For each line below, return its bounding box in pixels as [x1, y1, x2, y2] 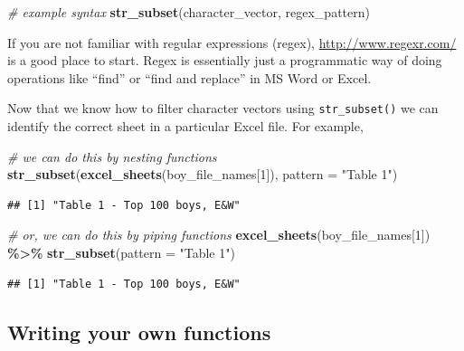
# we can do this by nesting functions [7, 147, 217, 166]
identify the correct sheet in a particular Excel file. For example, [7, 117, 364, 136]
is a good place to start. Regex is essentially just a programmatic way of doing [7, 51, 442, 70]
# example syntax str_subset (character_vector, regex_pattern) [7, 3, 370, 21]
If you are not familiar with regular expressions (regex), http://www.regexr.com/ [7, 33, 457, 52]
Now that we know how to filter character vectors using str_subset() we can [7, 99, 439, 118]
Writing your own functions [7, 318, 271, 346]
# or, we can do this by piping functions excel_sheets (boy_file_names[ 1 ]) [7, 225, 431, 244]
